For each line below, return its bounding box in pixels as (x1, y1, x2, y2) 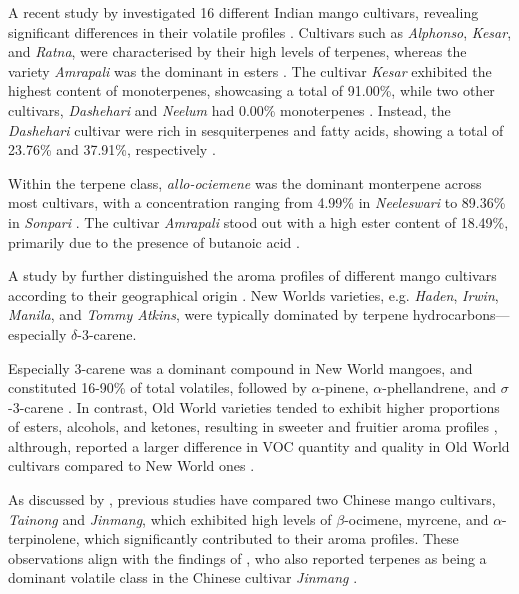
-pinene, (320, 377, 369, 398)
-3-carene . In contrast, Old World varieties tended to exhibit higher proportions (8, 396, 500, 417)
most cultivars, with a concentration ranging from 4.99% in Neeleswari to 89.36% (8, 192, 506, 213)
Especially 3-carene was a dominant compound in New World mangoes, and (8, 357, 473, 378)
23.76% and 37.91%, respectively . (8, 139, 216, 160)
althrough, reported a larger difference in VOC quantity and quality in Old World (8, 435, 510, 456)
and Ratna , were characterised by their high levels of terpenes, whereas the (8, 41, 467, 62)
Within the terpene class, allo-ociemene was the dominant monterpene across (8, 172, 482, 193)
